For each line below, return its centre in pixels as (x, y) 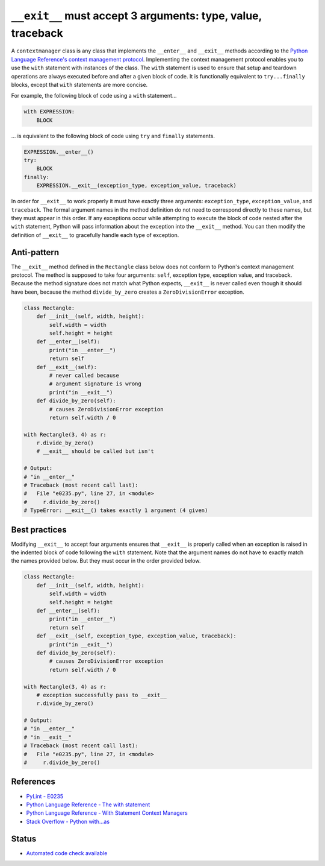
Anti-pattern (35, 252)
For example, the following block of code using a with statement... (94, 96)
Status (24, 839)
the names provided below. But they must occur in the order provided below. (106, 561)
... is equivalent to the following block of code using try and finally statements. (113, 136)
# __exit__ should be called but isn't (95, 451)
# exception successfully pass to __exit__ (101, 695)
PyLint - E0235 (45, 796)
